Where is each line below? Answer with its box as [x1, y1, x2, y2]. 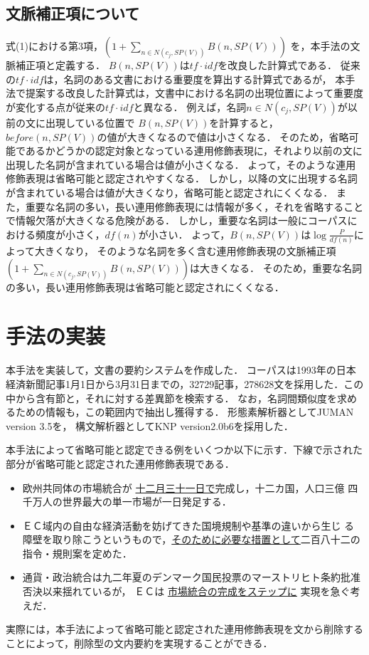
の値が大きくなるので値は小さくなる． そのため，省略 [97, 129, 349, 144]
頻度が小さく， [35, 226, 105, 241]
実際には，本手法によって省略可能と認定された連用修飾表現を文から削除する [6, 622, 363, 636]
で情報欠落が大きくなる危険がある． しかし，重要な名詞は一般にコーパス [6, 213, 348, 228]
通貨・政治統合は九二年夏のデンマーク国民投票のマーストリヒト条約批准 [22, 570, 361, 585]
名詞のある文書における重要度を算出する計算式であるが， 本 [63, 71, 346, 86]
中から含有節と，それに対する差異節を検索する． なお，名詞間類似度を [6, 390, 338, 405]
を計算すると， [209, 115, 279, 130]
